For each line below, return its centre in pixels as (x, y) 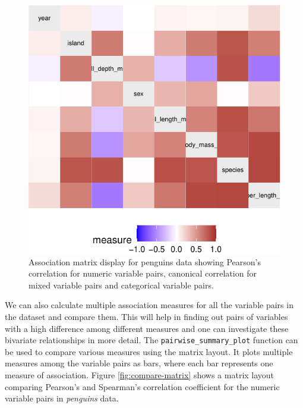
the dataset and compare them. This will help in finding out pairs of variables (146, 317)
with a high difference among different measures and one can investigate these (147, 328)
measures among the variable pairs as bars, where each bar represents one (139, 363)
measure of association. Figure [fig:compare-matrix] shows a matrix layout (140, 375)
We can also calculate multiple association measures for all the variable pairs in (149, 305)
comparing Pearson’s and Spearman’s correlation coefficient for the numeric (142, 386)
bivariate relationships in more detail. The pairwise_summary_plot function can (151, 340)
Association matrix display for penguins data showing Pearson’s (145, 261)
